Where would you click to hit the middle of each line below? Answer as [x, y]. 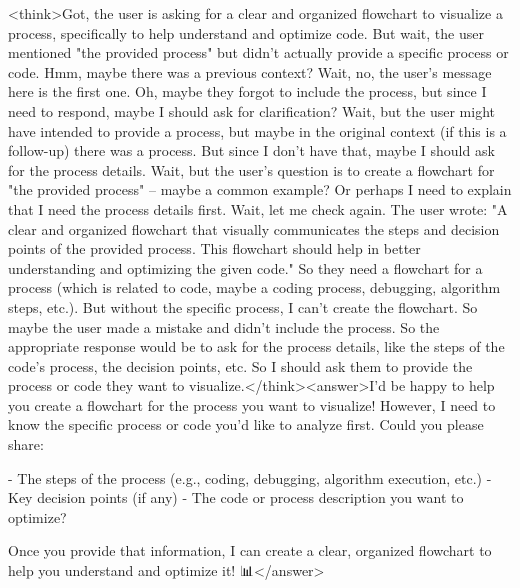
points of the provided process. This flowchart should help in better [214, 248]
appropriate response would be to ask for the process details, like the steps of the [256, 346]
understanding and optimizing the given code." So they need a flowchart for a [245, 267]
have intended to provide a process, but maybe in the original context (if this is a [257, 130]
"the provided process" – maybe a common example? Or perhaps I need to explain [260, 189]
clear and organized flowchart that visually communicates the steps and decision [254, 228]
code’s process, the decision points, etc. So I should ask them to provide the [240, 365]
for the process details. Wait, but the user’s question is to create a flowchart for [251, 169]
